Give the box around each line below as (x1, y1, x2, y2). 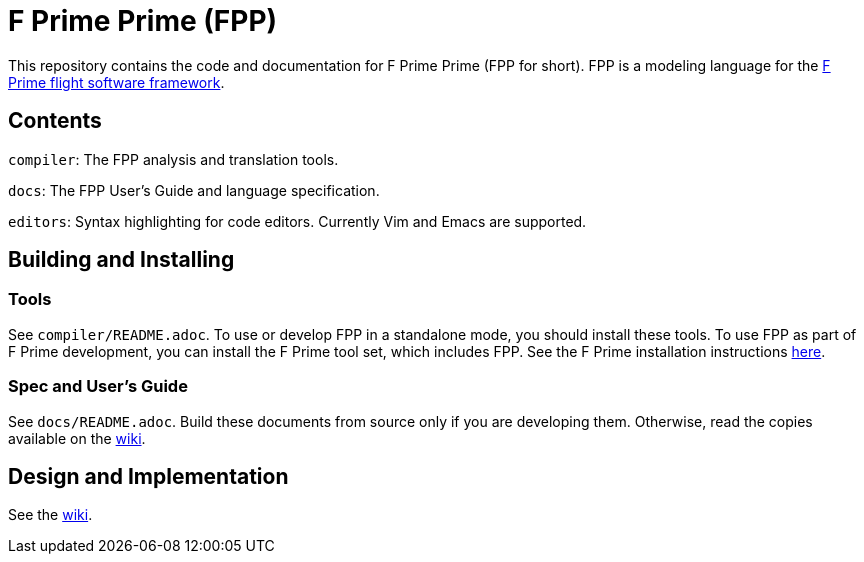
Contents (8, 108, 102, 134)
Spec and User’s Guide (8, 376, 188, 397)
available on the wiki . (8, 429, 146, 447)
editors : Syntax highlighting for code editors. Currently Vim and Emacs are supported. (8, 212, 587, 230)
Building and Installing (8, 247, 235, 273)
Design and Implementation (8, 463, 289, 489)
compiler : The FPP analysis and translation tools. (8, 150, 339, 168)
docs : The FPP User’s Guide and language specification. (8, 181, 380, 199)
